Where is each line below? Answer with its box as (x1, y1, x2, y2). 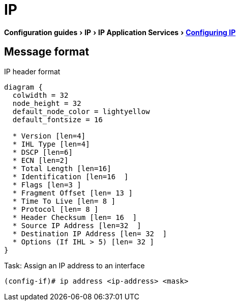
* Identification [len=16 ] (12, 172, 129, 181)
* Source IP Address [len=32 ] (12, 221, 141, 230)
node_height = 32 (12, 99, 81, 107)
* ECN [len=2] (12, 156, 69, 164)
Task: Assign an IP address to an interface (4, 261, 145, 270)
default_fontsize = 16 (12, 115, 103, 124)
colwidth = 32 (12, 91, 69, 99)
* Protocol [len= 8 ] (12, 205, 99, 213)
